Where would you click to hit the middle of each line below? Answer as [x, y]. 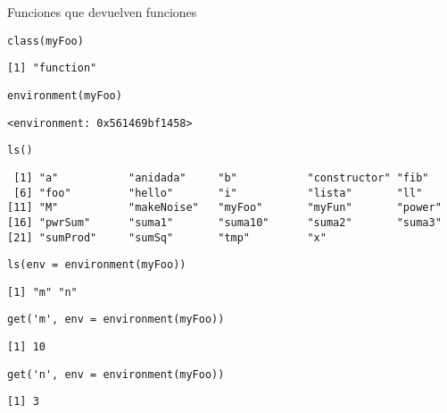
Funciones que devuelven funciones [102, 12]
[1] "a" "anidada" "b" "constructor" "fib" [221, 177]
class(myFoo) [46, 41]
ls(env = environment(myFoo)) [97, 265]
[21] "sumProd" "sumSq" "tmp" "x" [167, 237]
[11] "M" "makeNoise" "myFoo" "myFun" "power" [224, 208]
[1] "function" [52, 68]
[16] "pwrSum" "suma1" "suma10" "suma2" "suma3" [224, 222]
